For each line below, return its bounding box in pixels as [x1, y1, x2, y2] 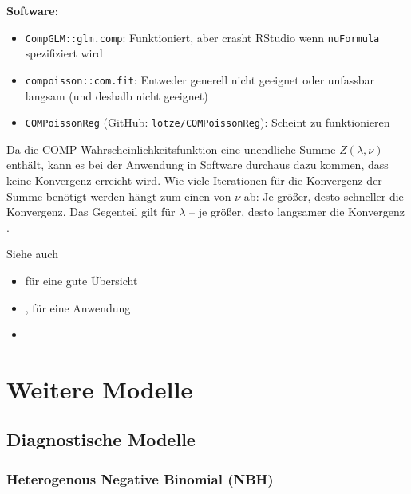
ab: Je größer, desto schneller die [243, 187, 404, 204]
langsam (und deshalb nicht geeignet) [25, 87, 208, 104]
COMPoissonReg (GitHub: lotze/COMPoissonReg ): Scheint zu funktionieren [25, 114, 390, 131]
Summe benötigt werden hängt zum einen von [6, 187, 231, 204]
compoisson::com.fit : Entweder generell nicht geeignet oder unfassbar [25, 71, 374, 88]
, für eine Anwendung [25, 299, 131, 316]
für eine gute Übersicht [25, 272, 138, 288]
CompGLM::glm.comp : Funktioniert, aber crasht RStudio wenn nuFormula [25, 29, 380, 45]
